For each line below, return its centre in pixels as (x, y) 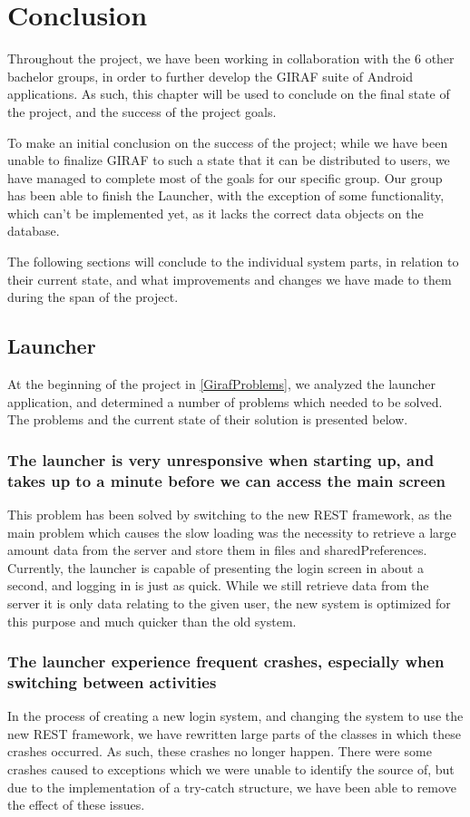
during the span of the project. (93, 297)
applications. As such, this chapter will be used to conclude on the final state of (229, 94)
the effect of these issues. (76, 805)
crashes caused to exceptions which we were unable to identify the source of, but (231, 769)
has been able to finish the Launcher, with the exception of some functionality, (226, 195)
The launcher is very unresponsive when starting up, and (221, 459)
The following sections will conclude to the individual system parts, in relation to (233, 262)
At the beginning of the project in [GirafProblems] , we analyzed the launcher (221, 384)
